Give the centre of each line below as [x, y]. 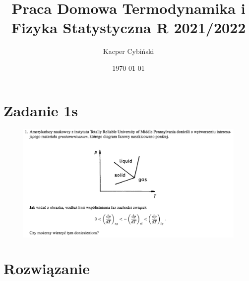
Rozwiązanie [47, 268]
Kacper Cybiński [128, 51]
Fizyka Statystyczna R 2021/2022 [128, 27]
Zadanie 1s [41, 110]
